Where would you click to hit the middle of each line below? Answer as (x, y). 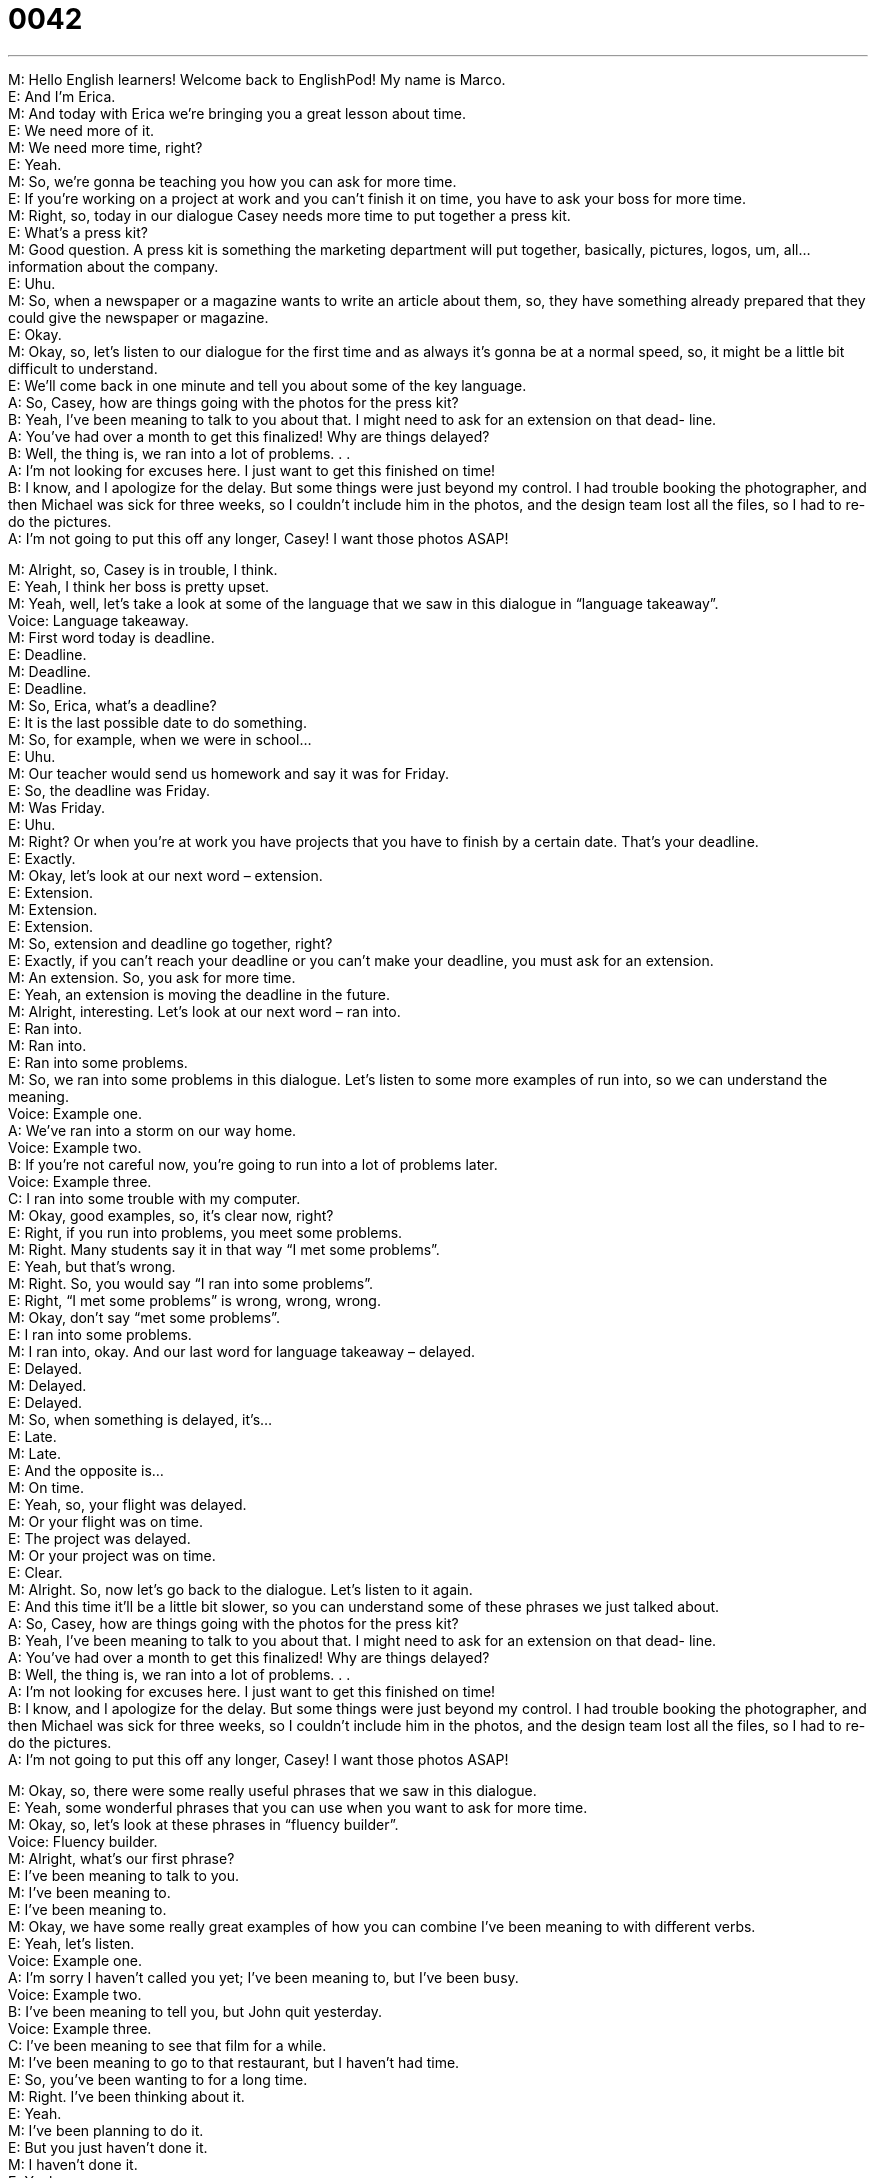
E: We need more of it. (81, 130)
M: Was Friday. (57, 807)
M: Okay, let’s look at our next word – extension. (165, 875)
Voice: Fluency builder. (83, 1841)
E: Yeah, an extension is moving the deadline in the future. (199, 994)
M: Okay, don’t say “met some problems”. (144, 1317)
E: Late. (32, 1436)
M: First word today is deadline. (111, 637)
